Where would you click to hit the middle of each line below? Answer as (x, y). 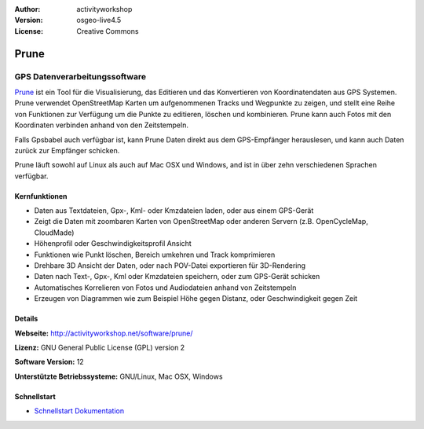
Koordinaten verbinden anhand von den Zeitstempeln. (101, 125)
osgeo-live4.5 (99, 20)
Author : (27, 9)
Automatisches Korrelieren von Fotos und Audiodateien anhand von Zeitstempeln (165, 288)
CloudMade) (54, 233)
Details (26, 319)
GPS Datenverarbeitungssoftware (80, 76)
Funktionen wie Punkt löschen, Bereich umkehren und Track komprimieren (155, 255)
